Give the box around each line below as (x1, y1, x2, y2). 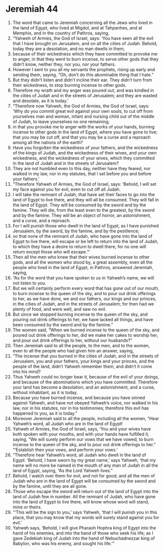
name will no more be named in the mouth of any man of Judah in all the (12, 462, 158, 468)
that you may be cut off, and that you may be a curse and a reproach (12, 134, 151, 140)
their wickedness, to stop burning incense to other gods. (12, 82, 126, 88)
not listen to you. (12, 280, 47, 286)
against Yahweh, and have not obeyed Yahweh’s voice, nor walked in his (12, 400, 158, 405)
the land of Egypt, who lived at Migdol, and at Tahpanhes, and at (12, 25, 143, 30)
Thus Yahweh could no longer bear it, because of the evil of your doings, (12, 374, 160, 379)
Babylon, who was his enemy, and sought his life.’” (12, 540, 115, 546)
